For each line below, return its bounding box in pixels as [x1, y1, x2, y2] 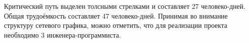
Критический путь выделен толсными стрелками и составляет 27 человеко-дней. [4, 1, 246, 11]
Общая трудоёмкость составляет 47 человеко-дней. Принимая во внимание [4, 10, 228, 21]
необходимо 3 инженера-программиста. [4, 29, 121, 40]
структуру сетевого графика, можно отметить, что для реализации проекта [4, 20, 227, 30]
